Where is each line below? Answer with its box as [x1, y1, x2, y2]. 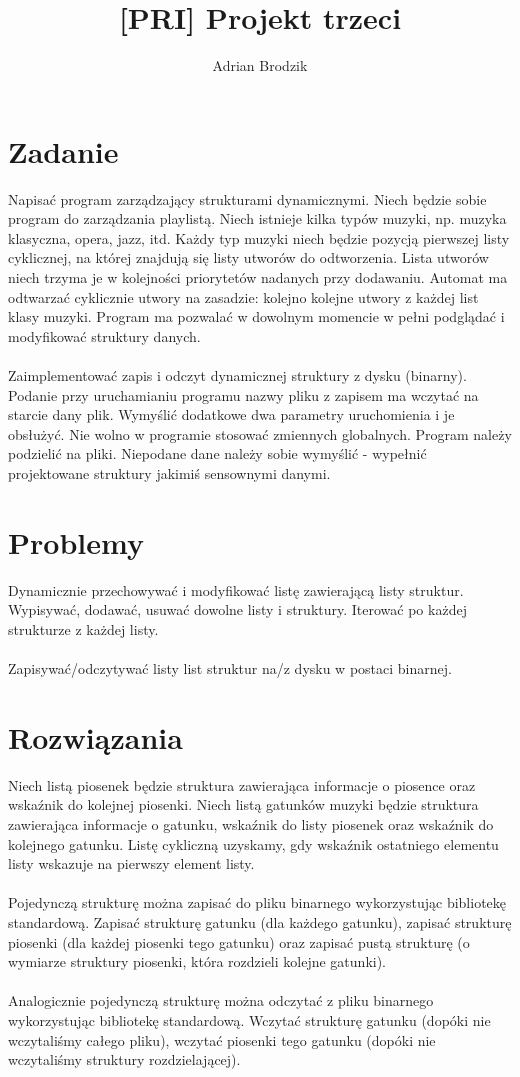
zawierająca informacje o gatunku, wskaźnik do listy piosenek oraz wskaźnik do [8, 813, 494, 834]
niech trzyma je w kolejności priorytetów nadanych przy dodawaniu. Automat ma [8, 267, 508, 288]
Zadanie [8, 130, 119, 171]
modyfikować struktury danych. [8, 325, 201, 346]
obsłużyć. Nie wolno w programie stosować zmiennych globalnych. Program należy [8, 423, 512, 444]
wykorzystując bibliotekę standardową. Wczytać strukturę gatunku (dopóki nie [8, 1009, 491, 1030]
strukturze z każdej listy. [8, 618, 159, 639]
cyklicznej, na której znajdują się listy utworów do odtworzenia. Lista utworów [8, 247, 489, 268]
